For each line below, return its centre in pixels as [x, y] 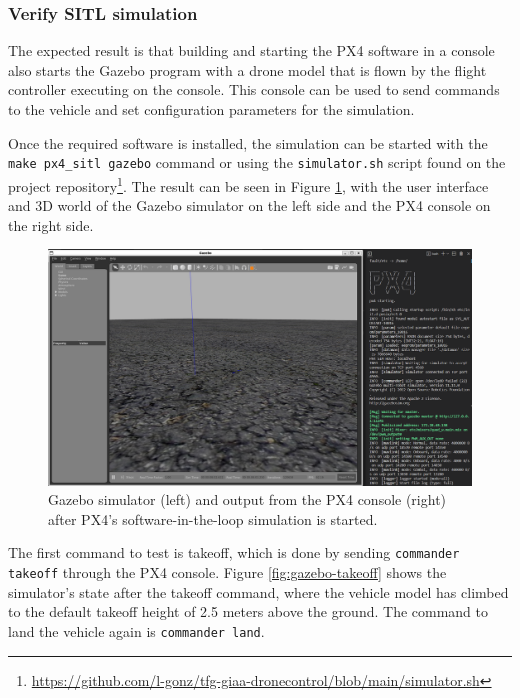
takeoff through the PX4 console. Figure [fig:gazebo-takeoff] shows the [227, 572]
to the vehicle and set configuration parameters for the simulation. [211, 109]
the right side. [51, 224]
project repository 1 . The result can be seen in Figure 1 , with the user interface [248, 184]
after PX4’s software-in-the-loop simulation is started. [213, 518]
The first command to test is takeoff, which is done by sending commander [234, 552]
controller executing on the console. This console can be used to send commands [254, 89]
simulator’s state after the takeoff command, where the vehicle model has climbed [258, 591]
